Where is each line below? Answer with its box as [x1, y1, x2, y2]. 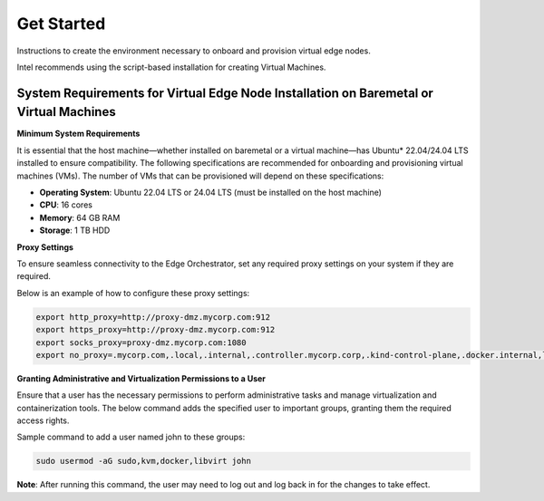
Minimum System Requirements [16, 128, 141, 140]
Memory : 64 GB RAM [39, 212, 121, 223]
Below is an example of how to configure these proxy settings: [16, 287, 250, 298]
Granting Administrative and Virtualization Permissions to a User [16, 372, 267, 384]
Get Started [16, 14, 106, 34]
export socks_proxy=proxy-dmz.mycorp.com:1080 [35, 337, 247, 348]
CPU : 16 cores [39, 199, 92, 210]
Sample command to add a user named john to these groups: [16, 431, 246, 443]
